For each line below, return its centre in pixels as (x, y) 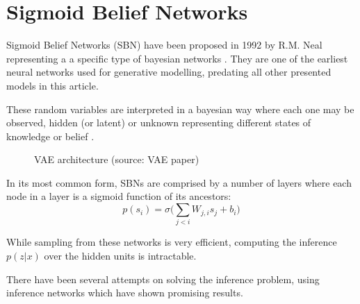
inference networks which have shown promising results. (125, 293)
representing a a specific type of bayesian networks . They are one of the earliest (177, 58)
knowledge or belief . (50, 136)
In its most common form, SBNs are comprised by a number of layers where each (179, 182)
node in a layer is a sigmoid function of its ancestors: (119, 196)
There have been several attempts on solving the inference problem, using (163, 279)
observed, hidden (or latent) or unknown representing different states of (159, 123)
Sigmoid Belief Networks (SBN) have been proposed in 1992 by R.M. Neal (164, 45)
